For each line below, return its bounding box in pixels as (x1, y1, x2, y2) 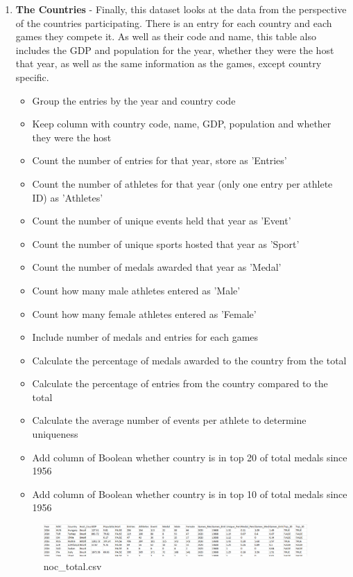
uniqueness (32, 427, 78, 441)
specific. (15, 69, 49, 84)
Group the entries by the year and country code (32, 93, 236, 107)
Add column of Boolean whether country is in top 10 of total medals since (32, 486, 347, 501)
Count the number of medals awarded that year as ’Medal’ (32, 260, 282, 274)
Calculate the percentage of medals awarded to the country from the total (32, 353, 347, 367)
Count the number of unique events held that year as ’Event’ (32, 213, 291, 228)
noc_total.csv (43, 559, 102, 574)
